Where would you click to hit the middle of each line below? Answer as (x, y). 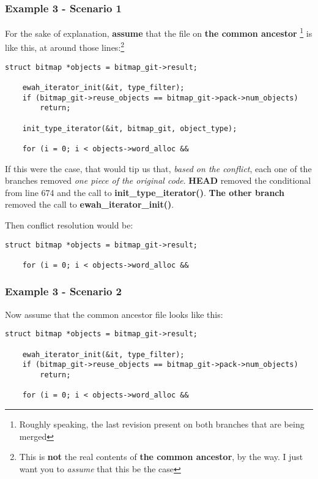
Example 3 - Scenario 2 (63, 291)
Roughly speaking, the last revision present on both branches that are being (162, 424)
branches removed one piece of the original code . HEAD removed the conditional (158, 180)
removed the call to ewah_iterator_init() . (90, 204)
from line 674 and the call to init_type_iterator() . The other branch (145, 192)
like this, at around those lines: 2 (65, 47)
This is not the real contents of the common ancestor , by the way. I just (161, 457)
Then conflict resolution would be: (69, 225)
